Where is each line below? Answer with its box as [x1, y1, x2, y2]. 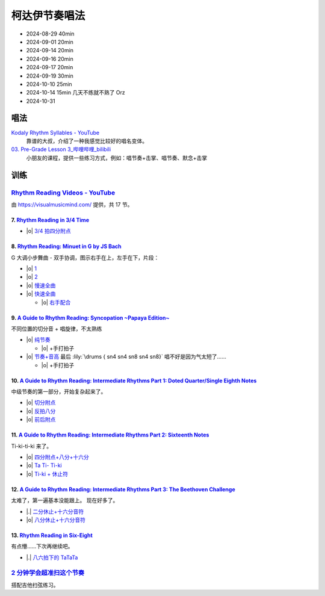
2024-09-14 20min [26, 47, 74, 54]
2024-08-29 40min [26, 30, 75, 37]
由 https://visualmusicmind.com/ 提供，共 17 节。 [11, 200, 133, 208]
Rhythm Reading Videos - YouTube [11, 188, 116, 197]
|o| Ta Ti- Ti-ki [26, 462, 63, 469]
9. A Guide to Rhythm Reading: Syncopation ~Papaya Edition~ [11, 314, 170, 321]
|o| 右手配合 [41, 299, 71, 306]
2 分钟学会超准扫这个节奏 [11, 569, 85, 577]
